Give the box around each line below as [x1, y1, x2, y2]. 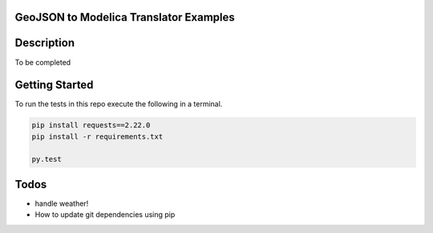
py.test [31, 155, 62, 163]
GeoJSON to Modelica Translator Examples [14, 10, 236, 24]
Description [14, 36, 75, 50]
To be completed [14, 57, 71, 67]
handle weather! [34, 199, 89, 208]
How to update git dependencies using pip [34, 210, 176, 219]
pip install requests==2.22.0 [31, 121, 151, 130]
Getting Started [14, 78, 94, 92]
